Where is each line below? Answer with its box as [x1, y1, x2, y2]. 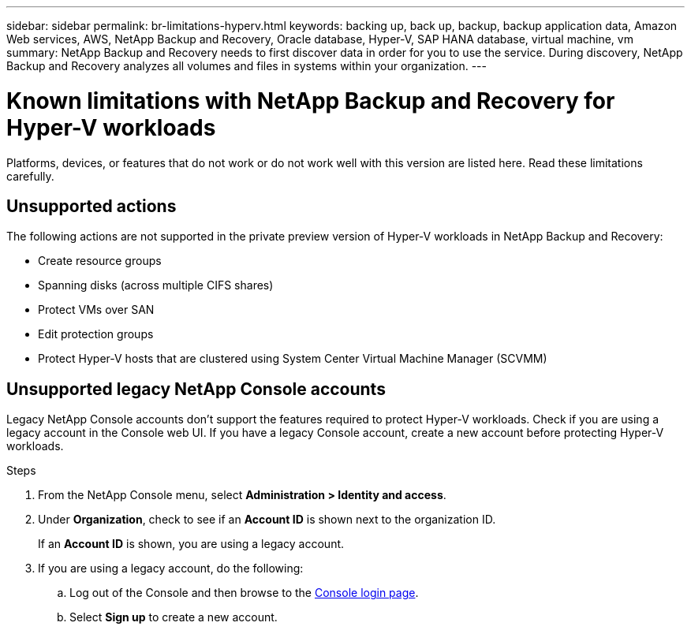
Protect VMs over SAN [38, 303, 155, 317]
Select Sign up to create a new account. [69, 610, 278, 624]
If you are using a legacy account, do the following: [38, 561, 304, 576]
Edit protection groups [38, 327, 154, 341]
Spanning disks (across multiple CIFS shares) [38, 278, 274, 293]
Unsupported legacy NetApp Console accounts [6, 378, 386, 399]
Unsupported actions [6, 196, 177, 216]
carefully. [6, 169, 54, 183]
